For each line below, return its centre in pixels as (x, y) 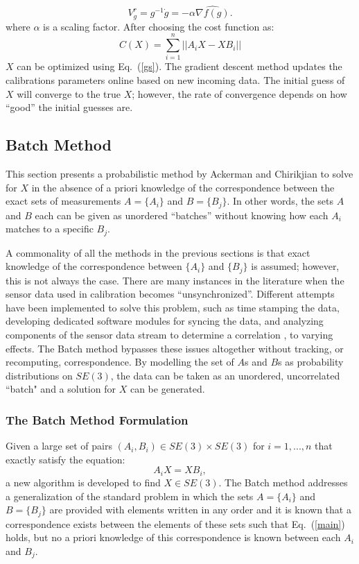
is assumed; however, (295, 266)
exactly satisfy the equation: (65, 459)
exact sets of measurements (63, 201)
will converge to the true (69, 93)
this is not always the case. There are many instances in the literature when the (175, 280)
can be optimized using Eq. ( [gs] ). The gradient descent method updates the (179, 66)
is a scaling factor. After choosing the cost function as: (159, 26)
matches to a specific (50, 229)
